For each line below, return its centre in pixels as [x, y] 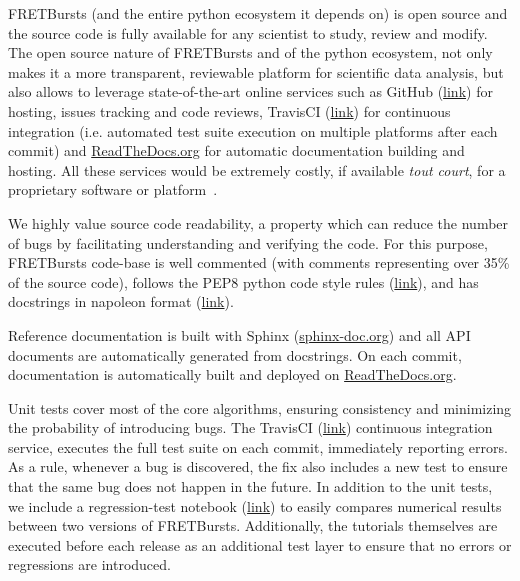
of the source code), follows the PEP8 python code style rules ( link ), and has [243, 281]
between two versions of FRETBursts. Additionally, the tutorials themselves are [253, 525]
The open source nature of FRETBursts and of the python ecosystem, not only [250, 52]
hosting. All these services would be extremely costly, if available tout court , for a [257, 169]
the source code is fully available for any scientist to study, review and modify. [248, 32]
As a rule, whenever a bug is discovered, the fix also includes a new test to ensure [258, 466]
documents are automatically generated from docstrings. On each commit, [235, 354]
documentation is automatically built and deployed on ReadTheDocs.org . [232, 374]
